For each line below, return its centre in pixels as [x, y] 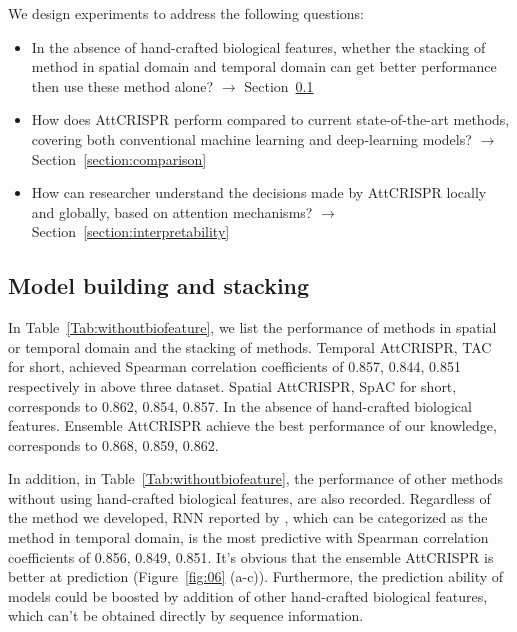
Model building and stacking [159, 285]
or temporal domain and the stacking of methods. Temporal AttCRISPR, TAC [250, 346]
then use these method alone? [122, 85]
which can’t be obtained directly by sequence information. [186, 615]
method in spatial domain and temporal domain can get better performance [264, 66]
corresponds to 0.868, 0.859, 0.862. [113, 444]
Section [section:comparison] [119, 158]
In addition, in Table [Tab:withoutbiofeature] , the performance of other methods [255, 478]
